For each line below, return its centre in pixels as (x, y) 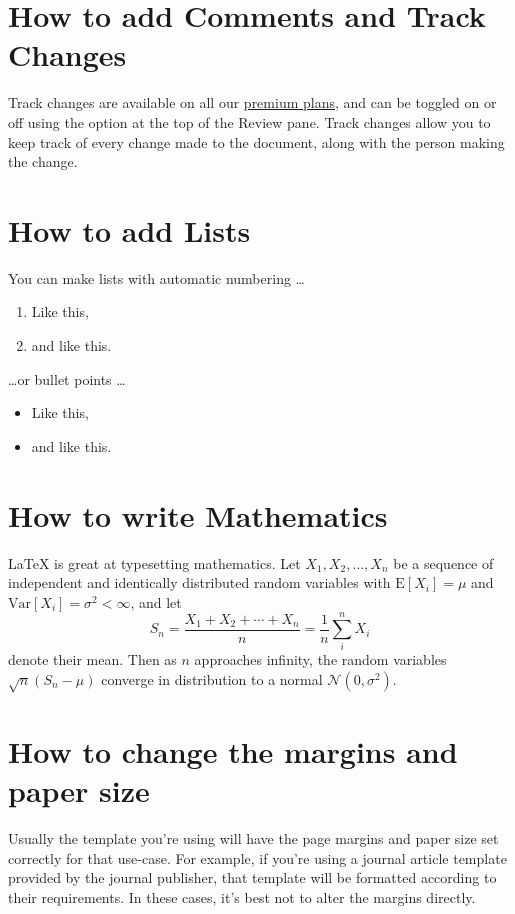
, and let (156, 601)
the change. (43, 161)
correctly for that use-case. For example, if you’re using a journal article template (257, 857)
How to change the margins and (233, 750)
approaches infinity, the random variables (320, 659)
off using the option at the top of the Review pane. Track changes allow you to (249, 121)
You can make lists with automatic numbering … (156, 277)
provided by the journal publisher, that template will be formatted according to (252, 877)
